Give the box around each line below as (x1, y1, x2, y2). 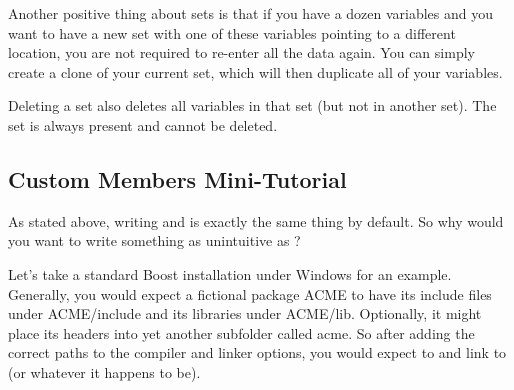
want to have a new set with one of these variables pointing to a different (8, 22, 456, 43)
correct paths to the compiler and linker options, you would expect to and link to (8, 342, 507, 363)
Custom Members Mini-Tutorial (8, 163, 347, 194)
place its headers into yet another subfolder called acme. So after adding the (8, 322, 475, 343)
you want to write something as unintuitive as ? (8, 230, 301, 251)
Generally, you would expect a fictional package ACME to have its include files (8, 283, 492, 304)
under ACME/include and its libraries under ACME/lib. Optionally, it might (8, 303, 482, 324)
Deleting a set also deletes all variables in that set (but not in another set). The (8, 95, 497, 116)
